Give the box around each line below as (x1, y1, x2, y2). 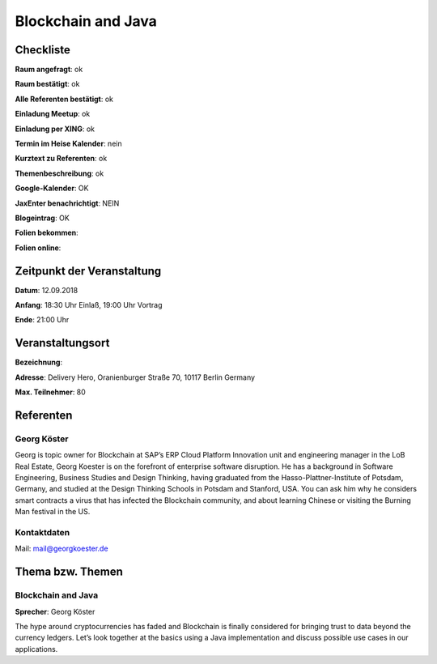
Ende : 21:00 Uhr (15, 315, 70, 325)
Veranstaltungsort (15, 336, 110, 350)
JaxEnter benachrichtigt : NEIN (15, 198, 120, 208)
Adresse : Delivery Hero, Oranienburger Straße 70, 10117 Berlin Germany (15, 372, 255, 382)
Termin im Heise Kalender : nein (15, 138, 122, 149)
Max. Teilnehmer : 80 (15, 387, 87, 397)
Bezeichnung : (15, 357, 63, 368)
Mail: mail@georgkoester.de (15, 543, 108, 554)
